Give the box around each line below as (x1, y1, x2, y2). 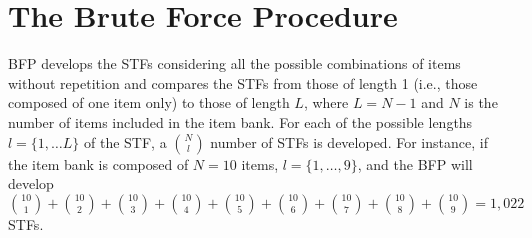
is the (464, 92, 498, 113)
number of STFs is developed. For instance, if (210, 131, 488, 152)
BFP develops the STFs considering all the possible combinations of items (8, 53, 461, 74)
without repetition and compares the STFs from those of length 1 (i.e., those (8, 72, 478, 93)
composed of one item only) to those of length (8, 92, 290, 113)
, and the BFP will (357, 153, 473, 174)
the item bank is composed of (8, 153, 189, 174)
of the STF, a (84, 131, 167, 152)
